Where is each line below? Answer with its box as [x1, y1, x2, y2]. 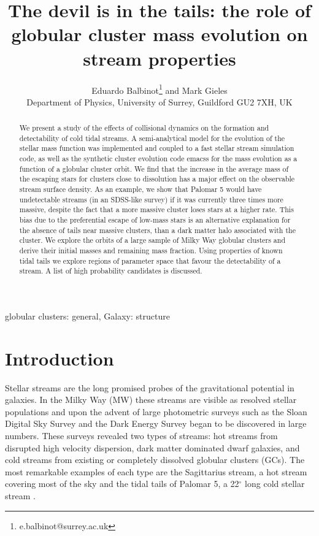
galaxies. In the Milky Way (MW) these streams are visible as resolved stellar [5, 393, 297, 406]
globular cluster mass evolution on [11, 21, 308, 47]
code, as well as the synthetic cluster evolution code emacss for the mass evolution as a [19, 153, 298, 164]
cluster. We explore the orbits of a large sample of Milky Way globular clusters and [19, 235, 286, 245]
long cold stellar [245, 477, 305, 490]
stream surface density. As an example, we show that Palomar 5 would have [19, 184, 262, 194]
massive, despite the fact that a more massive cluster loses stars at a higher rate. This [19, 204, 294, 215]
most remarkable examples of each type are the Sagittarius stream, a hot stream [5, 465, 307, 478]
